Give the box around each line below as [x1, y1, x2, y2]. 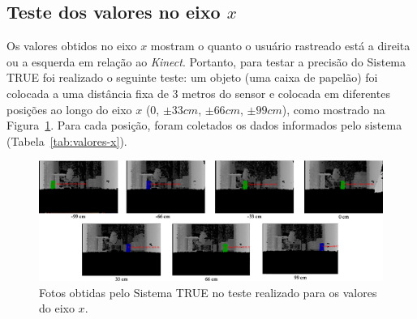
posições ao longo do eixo [6, 100, 132, 117]
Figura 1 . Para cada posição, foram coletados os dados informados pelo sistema [6, 117, 402, 134]
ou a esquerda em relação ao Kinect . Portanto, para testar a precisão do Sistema [6, 53, 406, 70]
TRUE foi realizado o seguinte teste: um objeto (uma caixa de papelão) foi [6, 69, 378, 86]
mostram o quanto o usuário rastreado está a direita [150, 37, 411, 54]
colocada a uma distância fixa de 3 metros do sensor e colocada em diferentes [6, 84, 390, 101]
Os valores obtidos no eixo [6, 37, 137, 54]
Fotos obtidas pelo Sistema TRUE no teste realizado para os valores [39, 283, 377, 300]
